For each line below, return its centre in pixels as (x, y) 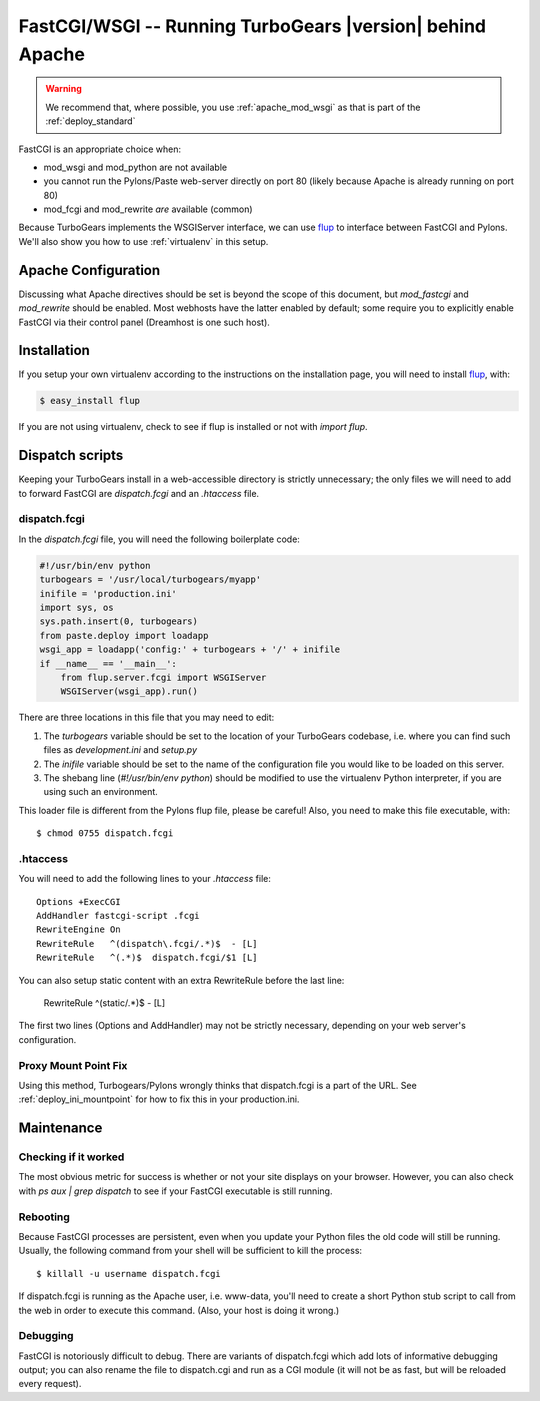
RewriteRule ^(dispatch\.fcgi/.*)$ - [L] (147, 943)
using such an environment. (101, 792)
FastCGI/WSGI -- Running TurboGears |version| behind (252, 26)
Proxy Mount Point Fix (73, 1065)
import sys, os (76, 608)
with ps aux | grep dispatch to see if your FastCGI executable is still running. (175, 1191)
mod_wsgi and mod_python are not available (135, 167)
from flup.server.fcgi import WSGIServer (163, 677)
